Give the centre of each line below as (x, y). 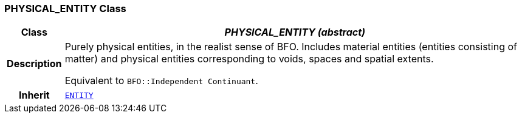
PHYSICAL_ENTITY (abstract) (295, 32)
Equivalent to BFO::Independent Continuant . (161, 81)
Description (34, 64)
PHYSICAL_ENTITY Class (65, 8)
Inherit (34, 95)
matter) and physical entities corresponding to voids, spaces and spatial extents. (249, 59)
